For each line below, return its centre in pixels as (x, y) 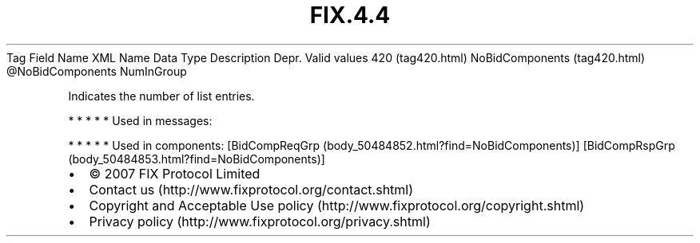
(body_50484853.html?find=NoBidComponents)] (197, 159)
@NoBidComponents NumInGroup (97, 71)
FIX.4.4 (350, 15)
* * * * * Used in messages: (140, 120)
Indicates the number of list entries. (161, 96)
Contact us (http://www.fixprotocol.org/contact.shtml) (251, 189)
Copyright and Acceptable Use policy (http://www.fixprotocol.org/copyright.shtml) (337, 205)
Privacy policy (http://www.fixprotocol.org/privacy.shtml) (260, 221)
